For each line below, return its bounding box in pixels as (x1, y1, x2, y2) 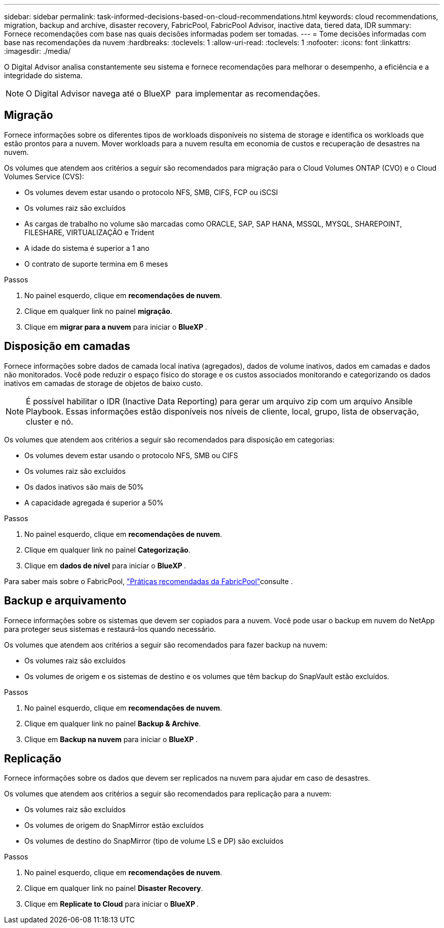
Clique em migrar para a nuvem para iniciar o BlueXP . (24, 322, 207, 331)
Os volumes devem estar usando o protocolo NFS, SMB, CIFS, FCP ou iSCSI (24, 187, 278, 197)
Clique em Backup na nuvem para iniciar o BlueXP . (24, 734, 198, 744)
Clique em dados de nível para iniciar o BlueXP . (24, 561, 187, 570)
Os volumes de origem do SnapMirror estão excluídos (24, 821, 204, 830)
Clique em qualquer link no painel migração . (24, 306, 172, 315)
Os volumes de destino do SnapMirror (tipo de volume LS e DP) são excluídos (24, 837, 284, 846)
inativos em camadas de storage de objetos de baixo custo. (4, 378, 203, 388)
